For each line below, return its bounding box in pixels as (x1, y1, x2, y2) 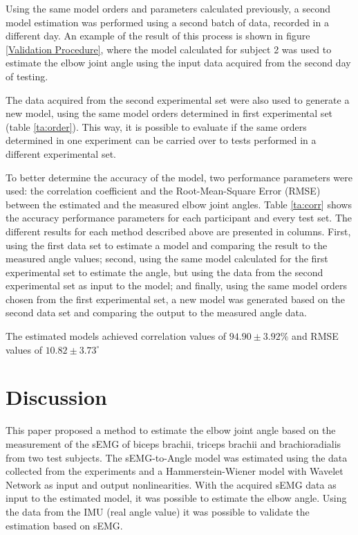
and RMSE (292, 329, 339, 343)
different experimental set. (6, 146, 116, 161)
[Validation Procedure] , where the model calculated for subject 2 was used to (6, 42, 332, 56)
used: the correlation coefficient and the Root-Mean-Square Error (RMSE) (6, 183, 321, 198)
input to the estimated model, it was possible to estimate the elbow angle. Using (6, 491, 347, 505)
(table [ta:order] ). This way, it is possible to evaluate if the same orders (6, 119, 307, 134)
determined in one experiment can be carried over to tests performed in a (6, 133, 317, 147)
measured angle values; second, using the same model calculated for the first (6, 251, 328, 266)
